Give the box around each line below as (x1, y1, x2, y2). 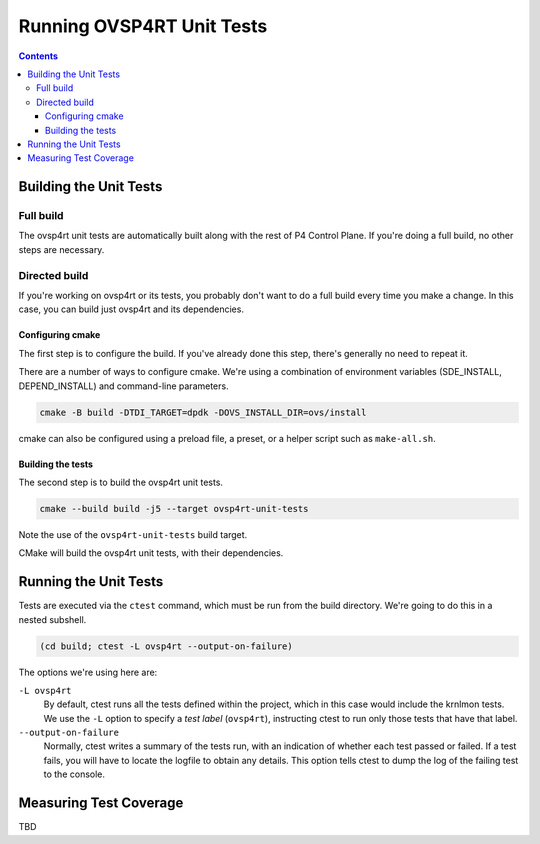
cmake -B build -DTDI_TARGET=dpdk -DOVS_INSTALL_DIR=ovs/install (39, 406, 367, 418)
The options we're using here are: (18, 666, 158, 678)
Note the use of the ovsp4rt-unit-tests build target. (18, 528, 248, 540)
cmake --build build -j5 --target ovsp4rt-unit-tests (39, 503, 309, 514)
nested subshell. (18, 613, 87, 625)
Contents (18, 50, 59, 62)
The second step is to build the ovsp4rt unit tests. (18, 476, 224, 488)
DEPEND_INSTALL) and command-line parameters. (18, 380, 229, 392)
